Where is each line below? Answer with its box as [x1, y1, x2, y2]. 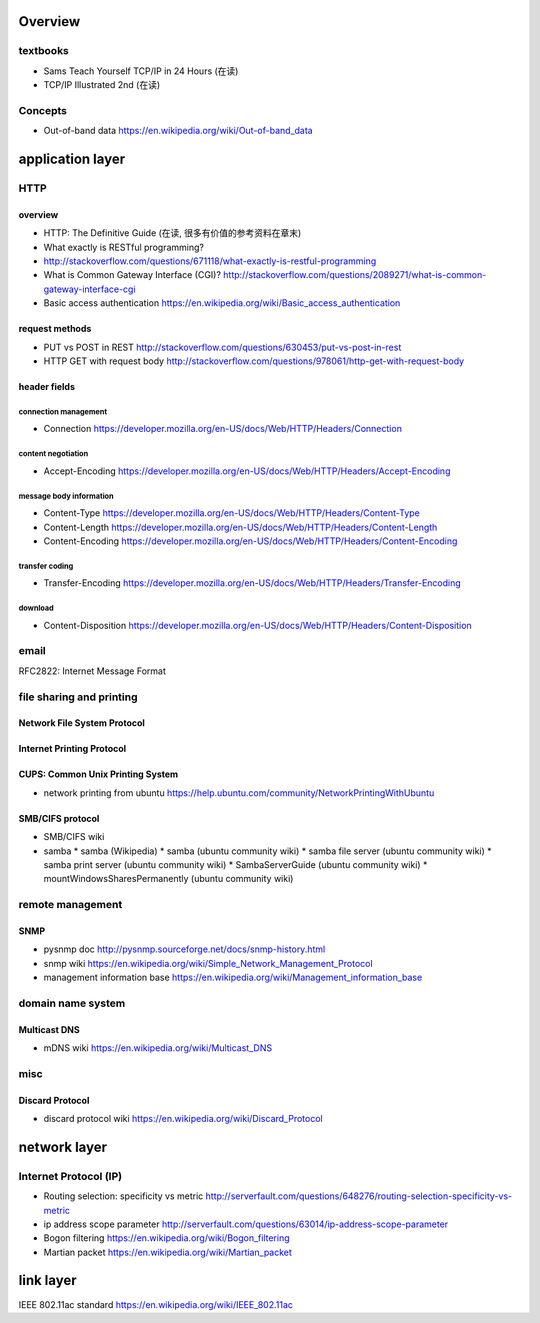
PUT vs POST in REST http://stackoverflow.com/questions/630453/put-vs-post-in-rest [43, 341, 402, 353]
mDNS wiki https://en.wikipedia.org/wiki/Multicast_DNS [43, 1042, 273, 1054]
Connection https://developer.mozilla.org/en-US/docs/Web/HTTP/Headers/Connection [43, 423, 402, 435]
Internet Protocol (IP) [18, 1169, 123, 1183]
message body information [18, 491, 114, 501]
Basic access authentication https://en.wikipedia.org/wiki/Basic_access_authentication [43, 297, 401, 309]
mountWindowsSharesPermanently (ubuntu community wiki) [43, 873, 294, 885]
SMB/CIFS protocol [18, 812, 100, 824]
